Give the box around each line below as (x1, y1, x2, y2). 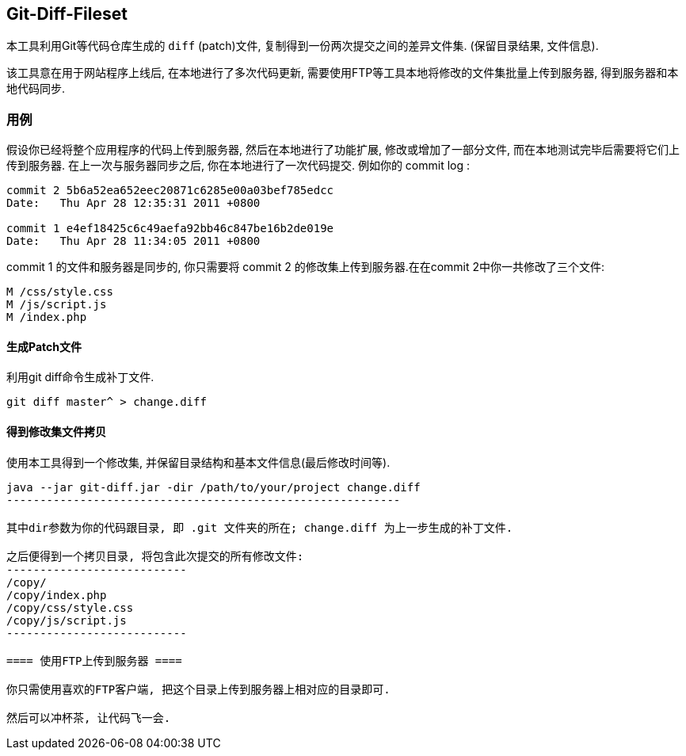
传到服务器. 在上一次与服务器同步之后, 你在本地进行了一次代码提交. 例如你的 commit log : (6, 158, 471, 173)
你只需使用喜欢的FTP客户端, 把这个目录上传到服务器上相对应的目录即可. (6, 682, 391, 696)
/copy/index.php (6, 588, 107, 601)
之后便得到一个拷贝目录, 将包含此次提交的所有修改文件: (6, 549, 304, 563)
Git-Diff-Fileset (6, 4, 128, 24)
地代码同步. (6, 82, 66, 96)
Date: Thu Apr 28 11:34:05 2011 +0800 (6, 235, 261, 248)
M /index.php (6, 311, 87, 324)
